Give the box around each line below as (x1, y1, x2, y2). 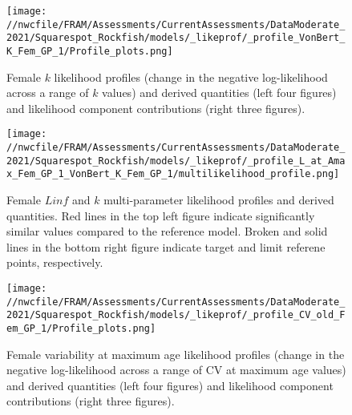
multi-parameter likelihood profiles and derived (103, 191, 334, 208)
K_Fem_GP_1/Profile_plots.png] (6, 45, 173, 57)
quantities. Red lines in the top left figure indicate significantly (6, 207, 315, 224)
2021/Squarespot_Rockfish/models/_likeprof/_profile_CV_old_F (6, 309, 346, 321)
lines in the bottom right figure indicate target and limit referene (6, 238, 326, 255)
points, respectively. (6, 254, 103, 271)
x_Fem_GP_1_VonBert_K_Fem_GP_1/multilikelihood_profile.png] (6, 168, 340, 180)
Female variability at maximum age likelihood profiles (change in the (6, 345, 345, 362)
